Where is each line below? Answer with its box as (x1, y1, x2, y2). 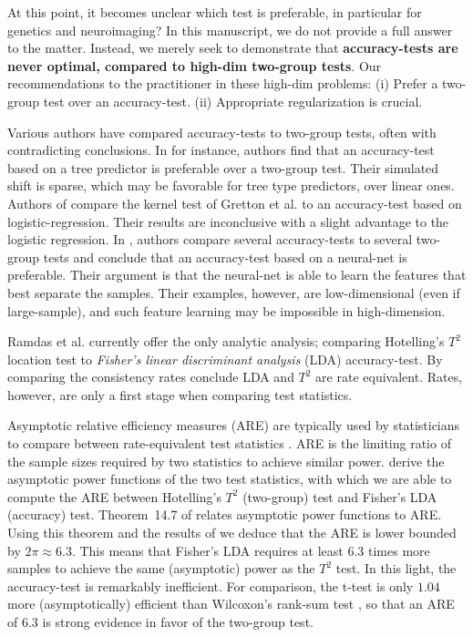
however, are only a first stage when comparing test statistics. (7, 385, 353, 404)
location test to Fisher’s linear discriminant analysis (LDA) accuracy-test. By (7, 349, 443, 368)
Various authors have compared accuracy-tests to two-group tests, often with (7, 122, 437, 141)
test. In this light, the (335, 559, 457, 578)
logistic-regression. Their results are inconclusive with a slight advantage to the (7, 211, 449, 231)
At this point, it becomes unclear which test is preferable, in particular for (7, 3, 422, 21)
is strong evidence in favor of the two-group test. (42, 612, 314, 631)
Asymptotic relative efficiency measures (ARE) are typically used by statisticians (7, 416, 460, 435)
